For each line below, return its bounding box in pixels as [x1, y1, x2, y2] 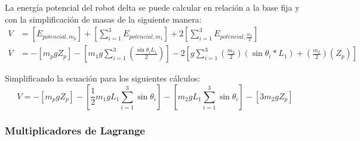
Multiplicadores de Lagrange [5, 123, 145, 137]
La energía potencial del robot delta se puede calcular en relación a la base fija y [5, 1, 300, 13]
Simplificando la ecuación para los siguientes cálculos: [5, 72, 201, 84]
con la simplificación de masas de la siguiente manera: [5, 12, 202, 25]
